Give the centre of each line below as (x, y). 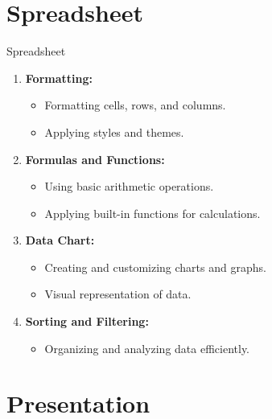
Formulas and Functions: (95, 159)
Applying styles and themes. (114, 131)
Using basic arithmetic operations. (129, 186)
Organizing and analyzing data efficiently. (147, 348)
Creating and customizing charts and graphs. (155, 267)
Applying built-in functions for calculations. (152, 213)
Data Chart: (60, 240)
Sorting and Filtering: (87, 321)
